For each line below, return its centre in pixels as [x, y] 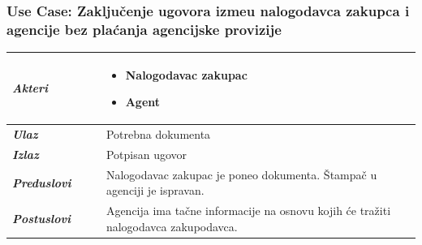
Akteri [30, 88]
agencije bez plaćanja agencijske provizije [144, 29]
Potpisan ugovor [146, 154]
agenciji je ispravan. [155, 190]
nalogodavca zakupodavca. [172, 226]
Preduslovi [42, 182]
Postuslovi [41, 218]
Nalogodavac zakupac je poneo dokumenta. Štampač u [241, 174]
